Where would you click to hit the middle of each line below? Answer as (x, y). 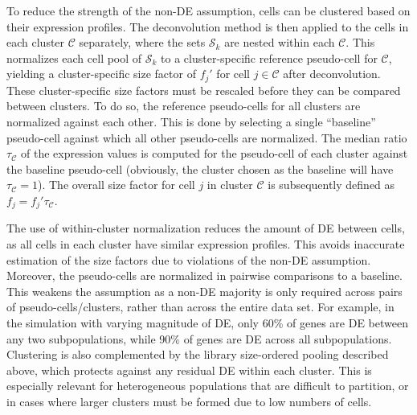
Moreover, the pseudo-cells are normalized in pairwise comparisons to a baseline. (204, 275)
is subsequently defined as (331, 185)
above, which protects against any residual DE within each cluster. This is (189, 370)
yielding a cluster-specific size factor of (101, 74)
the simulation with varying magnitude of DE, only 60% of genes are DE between (207, 323)
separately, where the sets (142, 42)
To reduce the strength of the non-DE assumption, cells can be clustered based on (208, 10)
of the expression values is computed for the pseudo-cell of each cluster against (214, 153)
